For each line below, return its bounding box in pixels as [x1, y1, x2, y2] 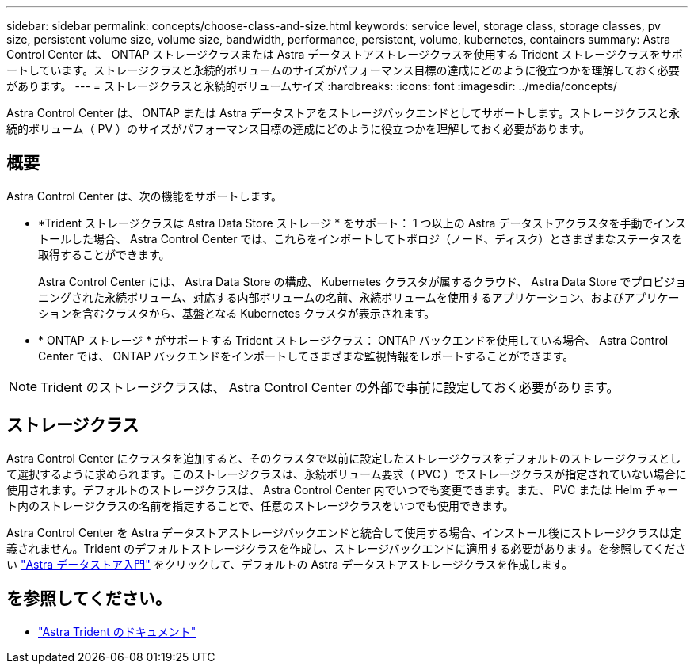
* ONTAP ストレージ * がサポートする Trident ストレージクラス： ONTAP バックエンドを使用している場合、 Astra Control [38, 333, 669, 347]
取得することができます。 [38, 247, 170, 261]
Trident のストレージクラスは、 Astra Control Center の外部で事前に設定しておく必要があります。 [40, 379, 620, 395]
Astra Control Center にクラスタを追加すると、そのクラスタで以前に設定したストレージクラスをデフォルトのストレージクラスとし [6, 451, 681, 465]
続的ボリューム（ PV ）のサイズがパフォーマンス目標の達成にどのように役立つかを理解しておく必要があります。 [6, 122, 591, 135]
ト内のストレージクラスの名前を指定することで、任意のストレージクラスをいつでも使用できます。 [6, 498, 514, 512]
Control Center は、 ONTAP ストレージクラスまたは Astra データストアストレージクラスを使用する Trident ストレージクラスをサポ [6, 48, 683, 61]
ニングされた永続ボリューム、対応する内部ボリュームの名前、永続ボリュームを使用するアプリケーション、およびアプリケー [38, 290, 680, 304]
